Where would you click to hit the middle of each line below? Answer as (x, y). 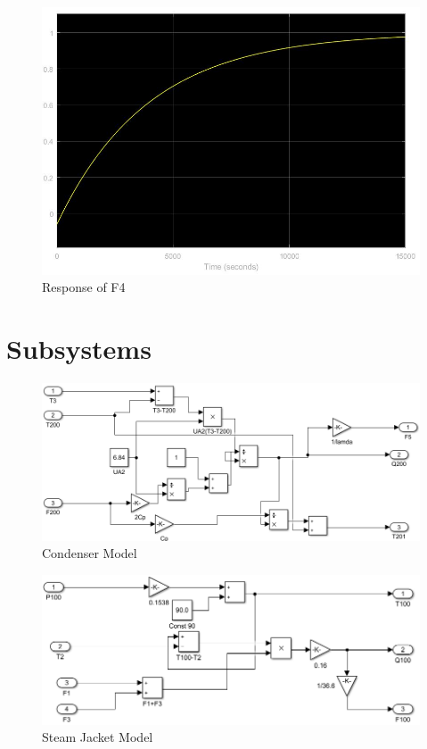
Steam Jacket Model (98, 737)
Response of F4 (84, 287)
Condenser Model (90, 553)
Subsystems (79, 349)
